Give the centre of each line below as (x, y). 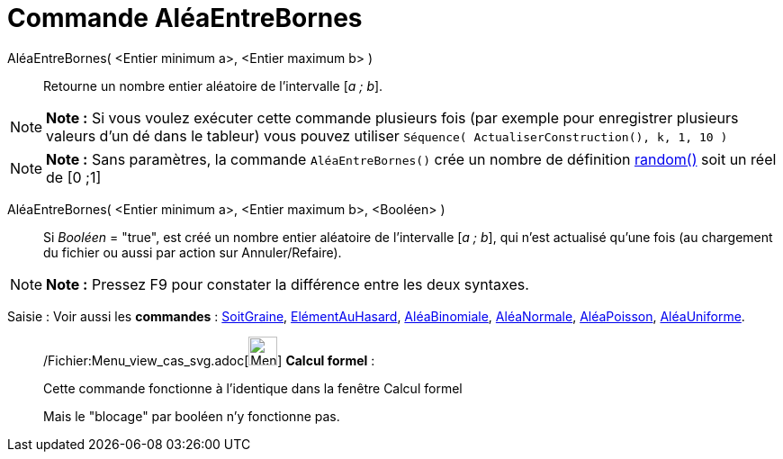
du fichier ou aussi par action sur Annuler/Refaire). (193, 252)
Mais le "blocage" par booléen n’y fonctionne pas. (192, 416)
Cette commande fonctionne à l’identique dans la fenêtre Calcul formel (253, 388)
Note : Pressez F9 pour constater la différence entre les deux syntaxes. (288, 284)
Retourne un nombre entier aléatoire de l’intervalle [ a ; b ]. (213, 85)
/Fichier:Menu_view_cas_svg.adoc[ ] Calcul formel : (209, 360)
